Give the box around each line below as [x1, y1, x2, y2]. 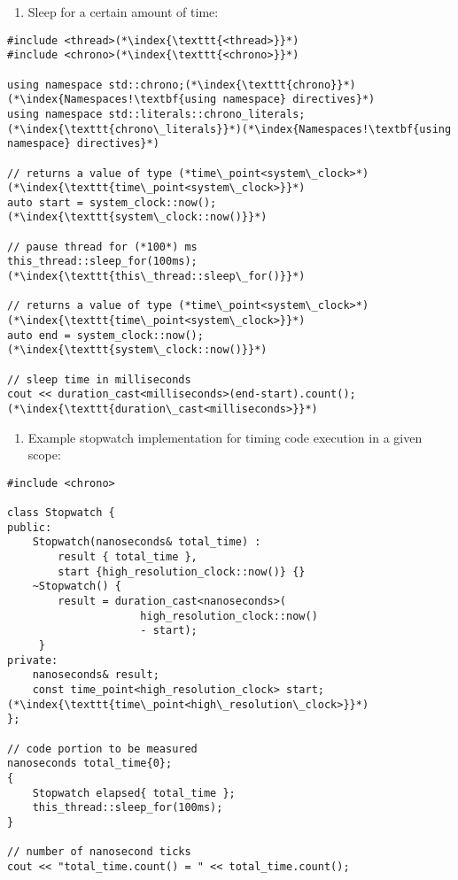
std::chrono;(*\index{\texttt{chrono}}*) [108, 78, 356, 91]
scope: [27, 445, 61, 464]
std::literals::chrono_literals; [108, 107, 306, 120]
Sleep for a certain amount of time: [27, 3, 219, 20]
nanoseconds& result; [32, 668, 159, 682]
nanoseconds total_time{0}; [7, 757, 173, 770]
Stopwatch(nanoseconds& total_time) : [32, 536, 261, 549]
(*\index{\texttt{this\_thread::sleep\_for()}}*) [7, 270, 306, 283]
